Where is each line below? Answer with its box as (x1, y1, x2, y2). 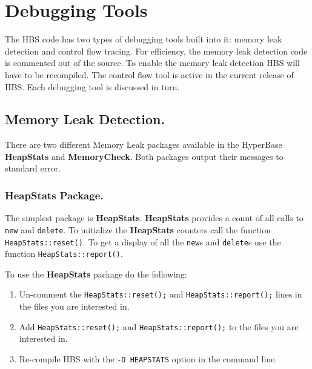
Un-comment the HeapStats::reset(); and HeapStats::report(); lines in (19, 288, 302, 301)
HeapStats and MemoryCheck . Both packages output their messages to (5, 150, 284, 162)
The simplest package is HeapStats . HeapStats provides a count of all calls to (5, 211, 304, 224)
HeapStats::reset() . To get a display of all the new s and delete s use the (5, 235, 281, 248)
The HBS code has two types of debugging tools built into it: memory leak (5, 33, 282, 45)
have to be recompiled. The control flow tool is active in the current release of (5, 68, 294, 81)
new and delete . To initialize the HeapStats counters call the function (5, 223, 271, 236)
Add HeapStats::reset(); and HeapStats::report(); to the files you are (19, 320, 299, 333)
